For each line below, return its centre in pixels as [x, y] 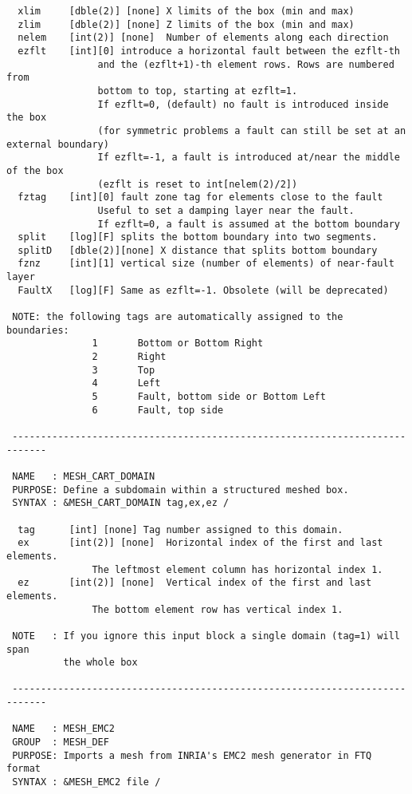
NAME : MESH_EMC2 [64, 729]
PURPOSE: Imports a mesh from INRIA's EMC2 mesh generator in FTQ [192, 755]
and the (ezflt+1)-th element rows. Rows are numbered [246, 64]
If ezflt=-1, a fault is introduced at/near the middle [249, 158]
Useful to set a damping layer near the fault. [226, 210]
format [24, 769]
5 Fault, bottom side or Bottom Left [209, 397]
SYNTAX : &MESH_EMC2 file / [86, 782]
